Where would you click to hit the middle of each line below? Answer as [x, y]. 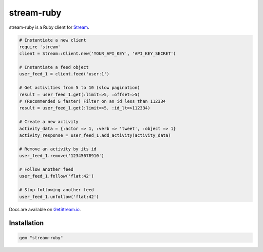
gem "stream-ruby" [41, 238]
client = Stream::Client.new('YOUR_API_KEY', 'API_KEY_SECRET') [98, 54]
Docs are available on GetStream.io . [45, 209]
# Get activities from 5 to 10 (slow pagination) [80, 88]
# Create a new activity [49, 122]
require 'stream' [40, 47]
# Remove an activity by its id [58, 149]
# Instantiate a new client [53, 40]
